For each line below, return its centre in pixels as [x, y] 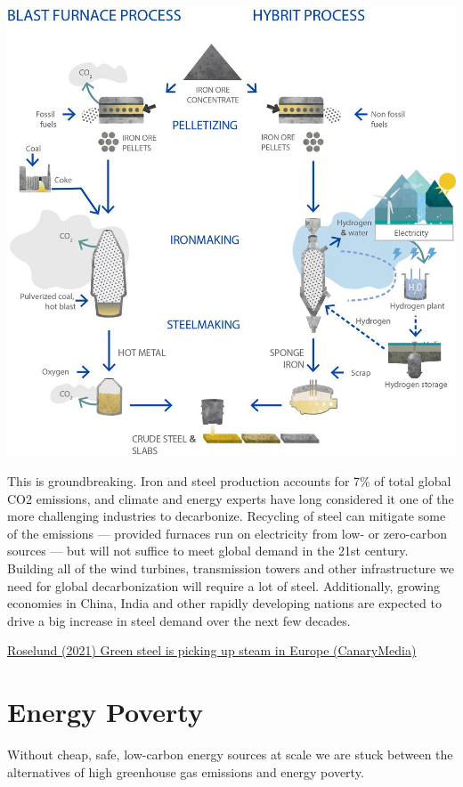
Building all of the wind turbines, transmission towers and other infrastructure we [231, 568]
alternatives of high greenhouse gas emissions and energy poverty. [186, 771]
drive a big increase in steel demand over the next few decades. [179, 620]
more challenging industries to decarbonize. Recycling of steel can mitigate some [227, 516]
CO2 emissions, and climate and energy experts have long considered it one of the [231, 498]
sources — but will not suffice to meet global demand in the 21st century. [208, 551]
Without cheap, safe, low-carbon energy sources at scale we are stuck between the [230, 755]
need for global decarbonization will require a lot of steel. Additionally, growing [224, 585]
